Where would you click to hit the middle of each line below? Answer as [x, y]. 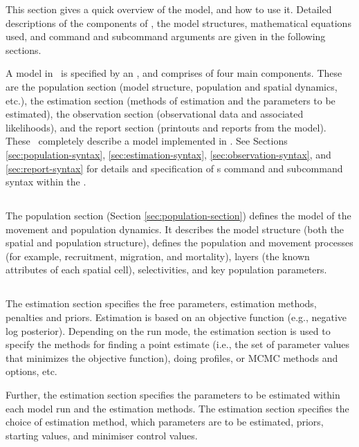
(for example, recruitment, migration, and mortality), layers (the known [158, 256]
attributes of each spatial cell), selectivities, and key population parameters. [166, 270]
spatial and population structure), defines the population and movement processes [179, 243]
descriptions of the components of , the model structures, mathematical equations [178, 22]
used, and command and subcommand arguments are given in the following [166, 36]
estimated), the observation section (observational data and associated [155, 114]
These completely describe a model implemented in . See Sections [147, 141]
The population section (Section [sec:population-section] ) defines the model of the [178, 216]
